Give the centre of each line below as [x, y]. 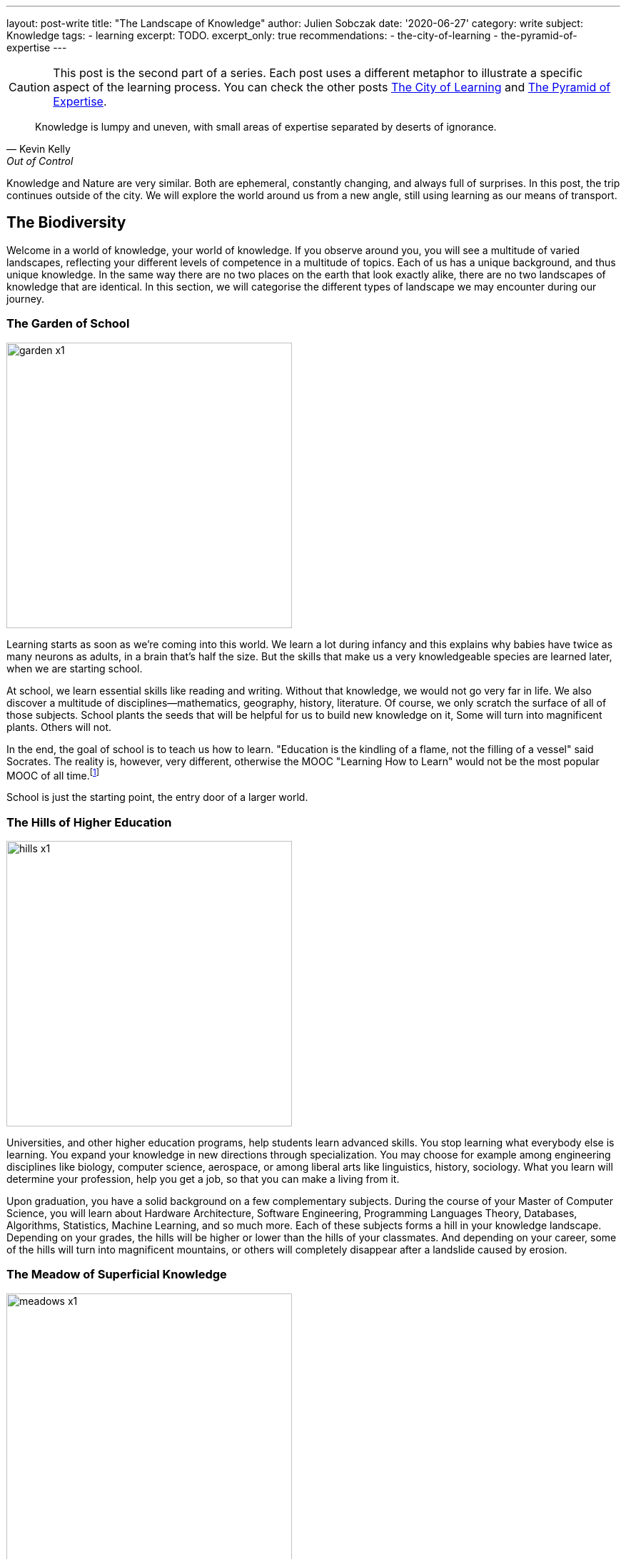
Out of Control [40, 161]
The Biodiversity [66, 223]
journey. [25, 298]
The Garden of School [68, 324]
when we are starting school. [75, 668]
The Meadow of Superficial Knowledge [117, 1275]
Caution [30, 87]
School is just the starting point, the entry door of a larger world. [157, 797]
